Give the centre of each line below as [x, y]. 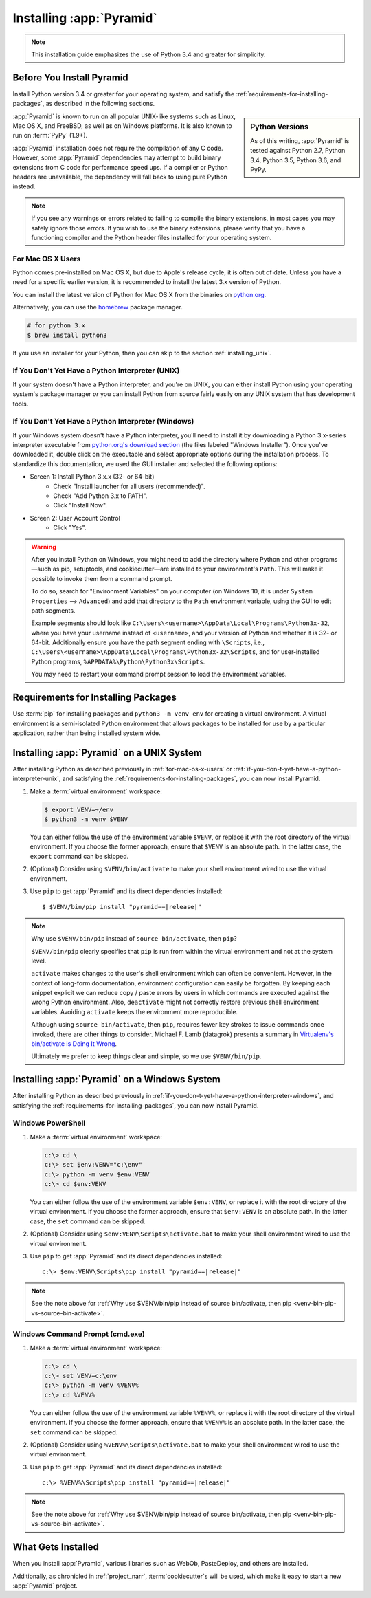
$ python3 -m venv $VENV [86, 819]
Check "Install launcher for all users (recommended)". [129, 486]
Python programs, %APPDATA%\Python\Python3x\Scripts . [118, 661]
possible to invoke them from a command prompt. [102, 578]
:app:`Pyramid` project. [45, 1586]
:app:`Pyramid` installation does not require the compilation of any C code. [118, 148]
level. [39, 961]
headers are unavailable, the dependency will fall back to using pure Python [120, 177]
